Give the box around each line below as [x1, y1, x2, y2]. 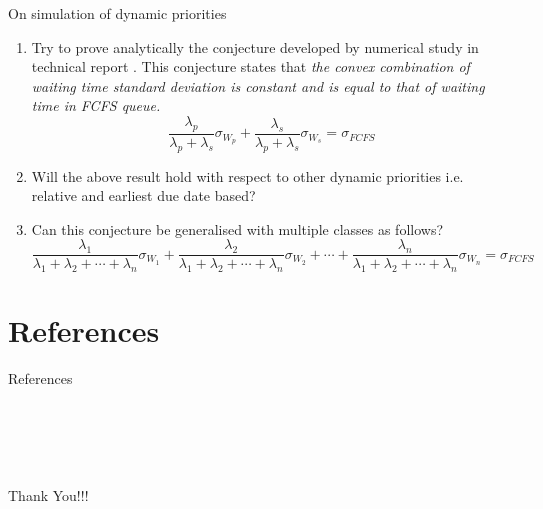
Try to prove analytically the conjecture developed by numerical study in [31, 36, 479, 57]
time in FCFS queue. [31, 95, 161, 116]
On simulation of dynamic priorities [8, 3, 227, 23]
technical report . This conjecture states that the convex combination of [31, 56, 470, 77]
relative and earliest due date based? [31, 185, 256, 206]
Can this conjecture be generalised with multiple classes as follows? [31, 218, 444, 239]
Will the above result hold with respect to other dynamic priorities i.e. [31, 165, 464, 186]
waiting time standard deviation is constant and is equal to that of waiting [31, 75, 485, 96]
